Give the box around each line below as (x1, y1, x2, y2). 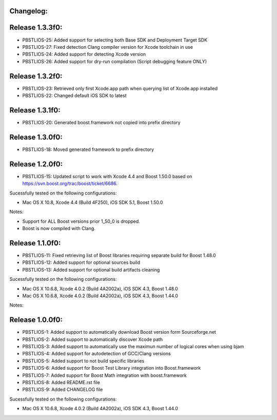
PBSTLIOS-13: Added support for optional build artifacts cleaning (22, 266, 160, 273)
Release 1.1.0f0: (9, 239, 61, 247)
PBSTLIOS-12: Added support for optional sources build (22, 259, 141, 265)
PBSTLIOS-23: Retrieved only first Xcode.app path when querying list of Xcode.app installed (22, 85, 218, 91)
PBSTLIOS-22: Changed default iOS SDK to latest (22, 92, 127, 99)
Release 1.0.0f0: (9, 316, 63, 324)
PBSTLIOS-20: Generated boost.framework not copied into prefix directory (22, 119, 181, 125)
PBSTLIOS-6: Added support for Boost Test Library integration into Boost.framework (22, 365, 201, 371)
